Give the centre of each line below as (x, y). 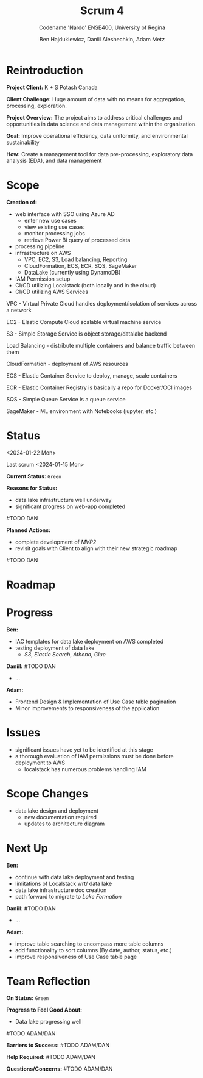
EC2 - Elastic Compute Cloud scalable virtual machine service (84, 322)
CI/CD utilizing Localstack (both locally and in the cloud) (85, 285)
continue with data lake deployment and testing (74, 877)
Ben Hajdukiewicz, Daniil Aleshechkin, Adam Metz (102, 39)
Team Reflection (48, 981)
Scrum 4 (102, 11)
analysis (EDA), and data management (54, 160)
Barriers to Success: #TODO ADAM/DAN (58, 1045)
